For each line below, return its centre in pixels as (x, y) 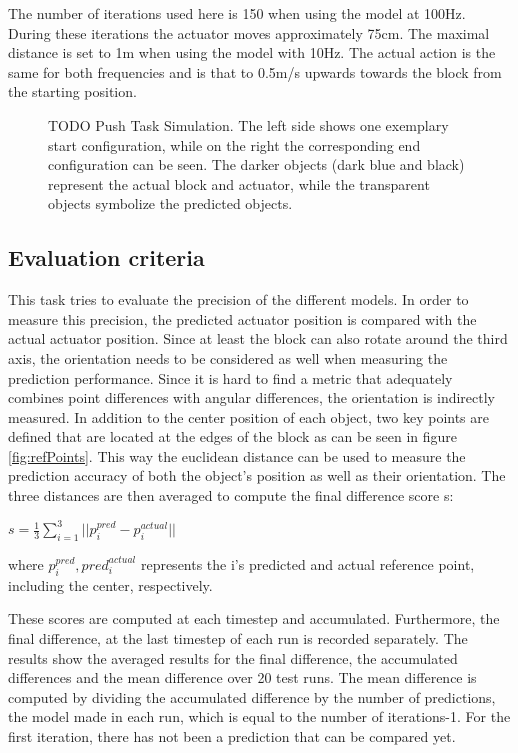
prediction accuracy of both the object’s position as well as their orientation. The (257, 475)
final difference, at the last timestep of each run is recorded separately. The (238, 637)
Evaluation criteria (106, 257)
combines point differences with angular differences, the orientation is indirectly (252, 397)
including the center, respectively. (110, 584)
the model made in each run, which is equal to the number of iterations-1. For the (259, 716)
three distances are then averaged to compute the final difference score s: (231, 495)
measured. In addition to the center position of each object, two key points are (248, 416)
